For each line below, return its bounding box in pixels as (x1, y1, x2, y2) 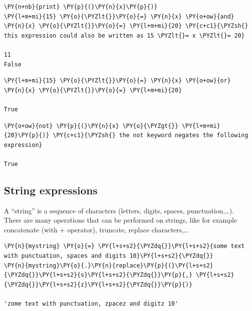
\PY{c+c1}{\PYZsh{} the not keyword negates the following (53, 132, 249, 139)
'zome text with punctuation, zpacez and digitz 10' (4, 300, 178, 308)
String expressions (4, 182, 98, 197)
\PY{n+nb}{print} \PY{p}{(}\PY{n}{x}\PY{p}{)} (4, 3, 157, 10)
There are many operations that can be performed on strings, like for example (4, 215, 237, 225)
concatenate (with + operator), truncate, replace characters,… (4, 224, 189, 234)
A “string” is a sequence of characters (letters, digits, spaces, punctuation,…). (4, 205, 234, 215)
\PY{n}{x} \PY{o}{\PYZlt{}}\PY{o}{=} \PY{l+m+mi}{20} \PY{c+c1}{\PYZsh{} (4, 22, 249, 30)
